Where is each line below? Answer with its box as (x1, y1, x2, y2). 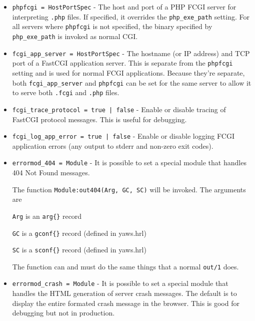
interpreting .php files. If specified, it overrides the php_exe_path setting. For (12, 11, 250, 22)
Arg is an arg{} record (12, 210, 82, 221)
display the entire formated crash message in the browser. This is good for (12, 297, 239, 308)
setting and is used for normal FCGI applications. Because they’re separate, (12, 67, 245, 78)
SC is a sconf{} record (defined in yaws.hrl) (12, 244, 146, 255)
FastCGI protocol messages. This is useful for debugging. (12, 114, 187, 124)
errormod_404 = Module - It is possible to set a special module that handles (12, 157, 246, 168)
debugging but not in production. (12, 307, 115, 318)
